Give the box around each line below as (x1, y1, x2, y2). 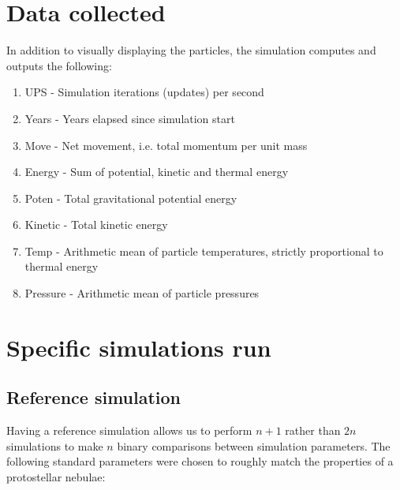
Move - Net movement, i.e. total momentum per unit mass (24, 137, 308, 153)
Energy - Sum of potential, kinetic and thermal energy (24, 163, 289, 180)
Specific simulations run (6, 331, 271, 363)
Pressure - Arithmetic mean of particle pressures (24, 285, 260, 301)
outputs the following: (6, 57, 112, 73)
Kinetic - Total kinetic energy (24, 216, 168, 233)
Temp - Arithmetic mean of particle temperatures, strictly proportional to (24, 242, 383, 259)
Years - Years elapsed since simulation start (24, 110, 235, 126)
